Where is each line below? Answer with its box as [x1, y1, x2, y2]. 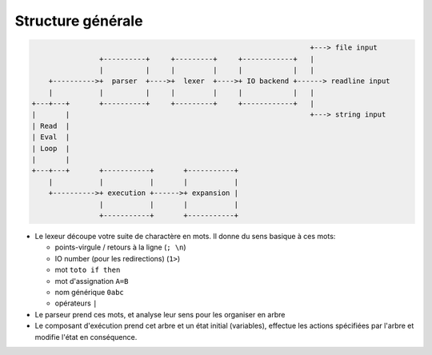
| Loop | [31, 144, 70, 153]
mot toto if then [54, 265, 121, 275]
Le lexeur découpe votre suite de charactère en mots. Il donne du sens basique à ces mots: [34, 231, 336, 241]
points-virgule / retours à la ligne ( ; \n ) [54, 242, 187, 252]
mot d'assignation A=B [54, 276, 129, 285]
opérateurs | [54, 298, 98, 308]
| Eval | [31, 133, 70, 142]
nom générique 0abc [54, 287, 124, 297]
